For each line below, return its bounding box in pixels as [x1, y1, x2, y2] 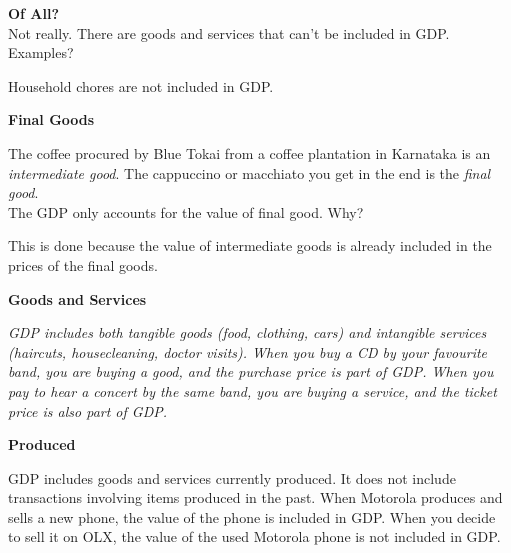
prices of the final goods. [8, 254, 158, 275]
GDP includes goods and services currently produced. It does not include [8, 467, 456, 488]
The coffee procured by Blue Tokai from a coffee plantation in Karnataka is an [8, 142, 491, 163]
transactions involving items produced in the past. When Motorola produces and [8, 487, 503, 508]
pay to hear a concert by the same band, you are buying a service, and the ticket [8, 380, 497, 401]
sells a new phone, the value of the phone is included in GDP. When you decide [8, 506, 496, 527]
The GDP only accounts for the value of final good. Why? [8, 201, 364, 222]
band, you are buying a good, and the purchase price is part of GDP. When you [8, 361, 494, 382]
